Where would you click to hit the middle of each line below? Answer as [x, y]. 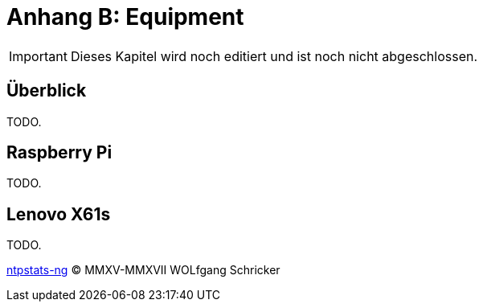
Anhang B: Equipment [125, 17]
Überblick [47, 91]
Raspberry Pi [59, 153]
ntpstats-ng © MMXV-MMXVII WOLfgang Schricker [143, 270]
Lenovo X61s [59, 214]
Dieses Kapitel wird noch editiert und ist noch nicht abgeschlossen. [274, 56]
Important [38, 56]
